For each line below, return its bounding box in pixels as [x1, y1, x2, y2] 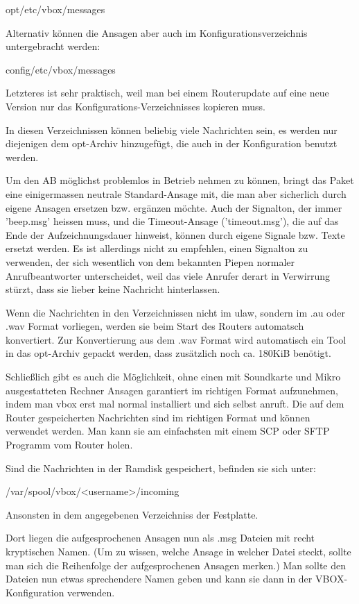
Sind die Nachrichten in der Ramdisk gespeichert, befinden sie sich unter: [6, 460, 316, 475]
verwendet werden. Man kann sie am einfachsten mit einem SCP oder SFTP [6, 423, 330, 438]
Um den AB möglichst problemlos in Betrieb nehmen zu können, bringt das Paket [6, 173, 354, 187]
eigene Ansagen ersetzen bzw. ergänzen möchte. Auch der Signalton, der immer [6, 200, 342, 215]
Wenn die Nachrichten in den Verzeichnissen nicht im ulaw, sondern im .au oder [6, 305, 345, 319]
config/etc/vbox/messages [6, 62, 116, 76]
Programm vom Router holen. [6, 437, 133, 452]
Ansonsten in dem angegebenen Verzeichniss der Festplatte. [6, 507, 259, 521]
